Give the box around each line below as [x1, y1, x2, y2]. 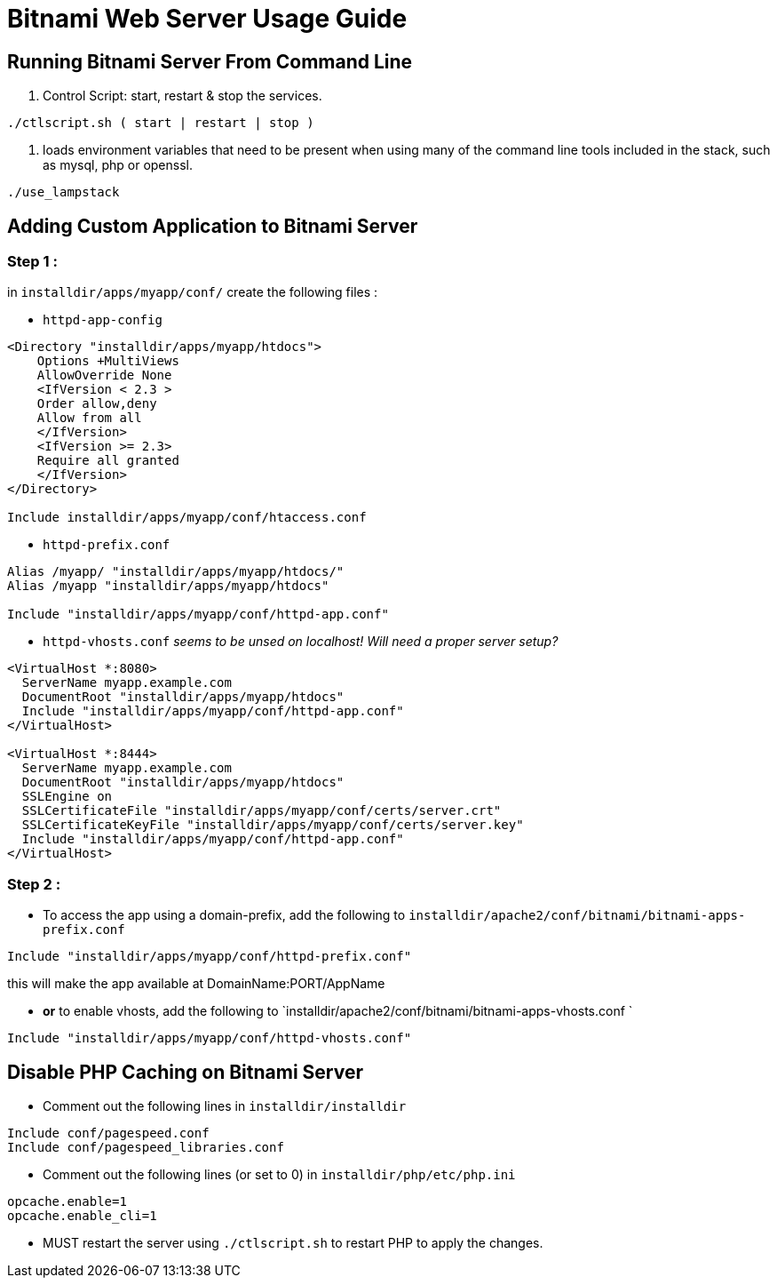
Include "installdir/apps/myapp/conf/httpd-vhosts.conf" [7, 1031, 412, 1046]
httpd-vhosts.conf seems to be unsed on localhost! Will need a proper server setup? [43, 634, 559, 650]
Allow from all [36, 411, 142, 426]
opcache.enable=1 [7, 1193, 127, 1209]
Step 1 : [7, 252, 58, 271]
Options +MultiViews [36, 354, 179, 369]
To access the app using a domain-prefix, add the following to [43, 907, 406, 923]
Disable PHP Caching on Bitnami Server [7, 1060, 363, 1083]
